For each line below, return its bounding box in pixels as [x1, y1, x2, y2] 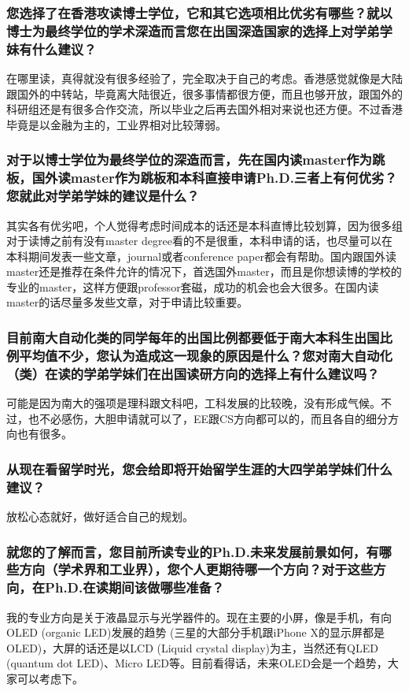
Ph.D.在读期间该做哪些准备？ [45, 578, 225, 597]
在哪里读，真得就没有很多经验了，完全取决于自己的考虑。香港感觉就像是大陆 [6, 70, 403, 87]
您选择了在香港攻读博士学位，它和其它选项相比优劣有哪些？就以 [6, 2, 392, 22]
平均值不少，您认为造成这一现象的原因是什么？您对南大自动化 [19, 345, 392, 365]
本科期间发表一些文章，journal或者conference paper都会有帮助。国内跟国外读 [6, 247, 396, 264]
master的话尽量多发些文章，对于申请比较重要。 [6, 294, 249, 310]
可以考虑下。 [17, 671, 83, 687]
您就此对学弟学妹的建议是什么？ [6, 186, 200, 206]
